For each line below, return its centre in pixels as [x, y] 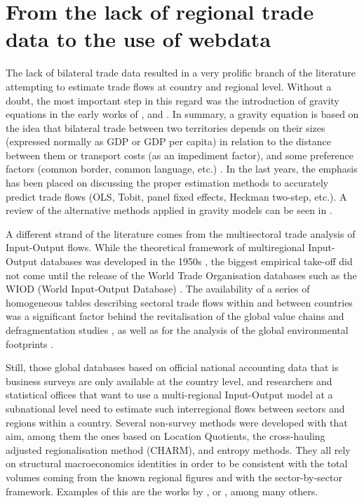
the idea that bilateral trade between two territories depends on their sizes [166, 127]
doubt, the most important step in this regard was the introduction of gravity [173, 100]
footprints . [30, 343]
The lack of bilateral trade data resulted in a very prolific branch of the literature [181, 73]
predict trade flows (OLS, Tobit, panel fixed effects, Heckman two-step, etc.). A [176, 196]
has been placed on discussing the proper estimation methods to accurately [167, 183]
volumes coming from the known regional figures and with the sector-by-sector [174, 477]
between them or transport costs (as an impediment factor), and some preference [180, 155]
